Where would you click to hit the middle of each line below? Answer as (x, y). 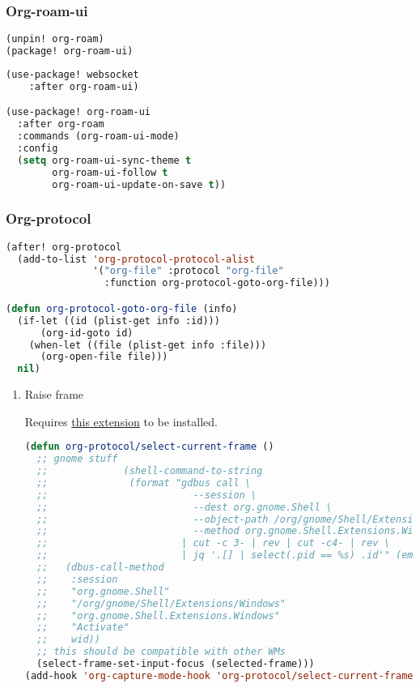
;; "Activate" (83, 628)
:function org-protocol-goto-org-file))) (217, 283)
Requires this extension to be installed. (121, 421)
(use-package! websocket (72, 74)
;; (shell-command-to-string (150, 471)
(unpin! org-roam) (55, 39)
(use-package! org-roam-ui (78, 112)
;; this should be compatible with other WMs (161, 652)
